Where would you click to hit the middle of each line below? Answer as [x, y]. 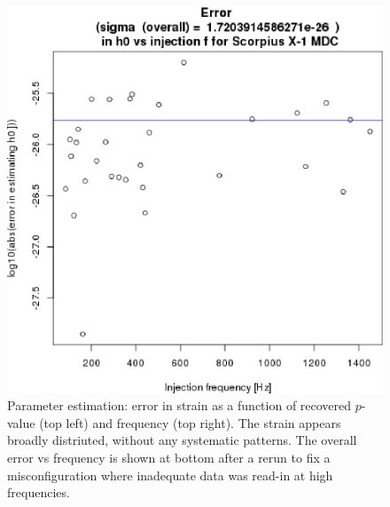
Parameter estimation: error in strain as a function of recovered [179, 405]
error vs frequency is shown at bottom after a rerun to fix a [169, 458]
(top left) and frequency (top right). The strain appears [190, 422]
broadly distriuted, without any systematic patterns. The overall [182, 440]
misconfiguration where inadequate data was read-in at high [170, 475]
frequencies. [39, 492]
